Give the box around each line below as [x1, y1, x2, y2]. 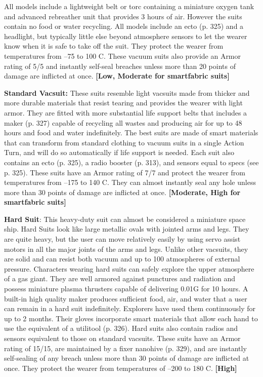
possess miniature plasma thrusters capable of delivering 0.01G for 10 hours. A [4, 283, 248, 294]
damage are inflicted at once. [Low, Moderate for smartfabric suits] [4, 70, 230, 81]
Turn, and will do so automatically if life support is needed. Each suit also [4, 147, 234, 158]
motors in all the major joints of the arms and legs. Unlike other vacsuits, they [4, 243, 248, 254]
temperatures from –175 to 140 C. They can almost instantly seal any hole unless [4, 177, 256, 187]
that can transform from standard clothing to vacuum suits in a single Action [4, 137, 244, 147]
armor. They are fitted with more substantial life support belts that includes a [4, 107, 247, 118]
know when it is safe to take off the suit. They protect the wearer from [4, 41, 224, 51]
